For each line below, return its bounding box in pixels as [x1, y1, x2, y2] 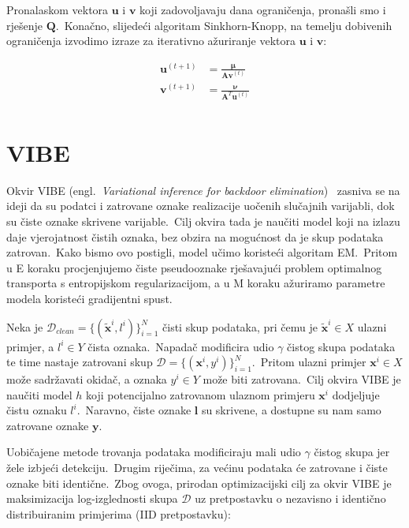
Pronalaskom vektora [6, 2, 109, 17]
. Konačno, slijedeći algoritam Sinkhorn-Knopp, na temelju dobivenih [55, 17, 392, 33]
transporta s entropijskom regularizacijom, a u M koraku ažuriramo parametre [6, 275, 385, 291]
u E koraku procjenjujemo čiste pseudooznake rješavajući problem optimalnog [6, 259, 382, 275]
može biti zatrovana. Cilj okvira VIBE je [203, 371, 401, 388]
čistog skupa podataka [287, 338, 396, 354]
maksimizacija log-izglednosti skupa [6, 490, 178, 507]
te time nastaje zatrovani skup [6, 354, 153, 370]
